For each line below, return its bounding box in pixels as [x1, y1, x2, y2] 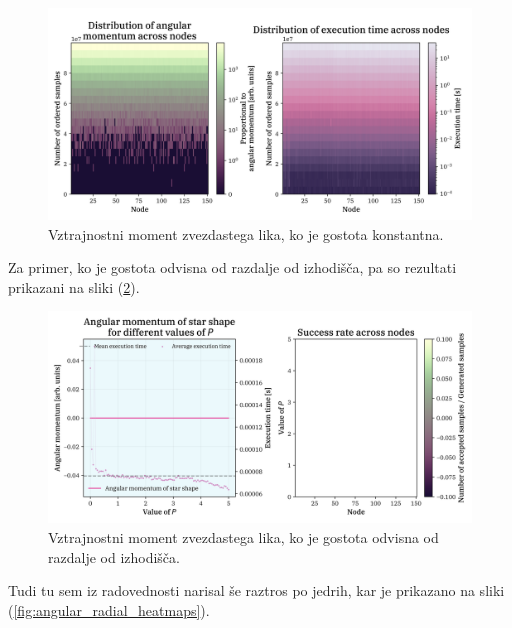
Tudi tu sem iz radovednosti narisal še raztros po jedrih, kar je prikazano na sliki [8, 580, 505, 601]
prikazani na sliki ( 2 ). [8, 276, 140, 297]
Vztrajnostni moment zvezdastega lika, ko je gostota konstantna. [48, 223, 444, 244]
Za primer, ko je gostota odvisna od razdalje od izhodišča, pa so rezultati [8, 257, 457, 278]
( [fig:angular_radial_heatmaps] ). [8, 599, 210, 620]
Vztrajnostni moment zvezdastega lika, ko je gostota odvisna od [48, 526, 439, 547]
